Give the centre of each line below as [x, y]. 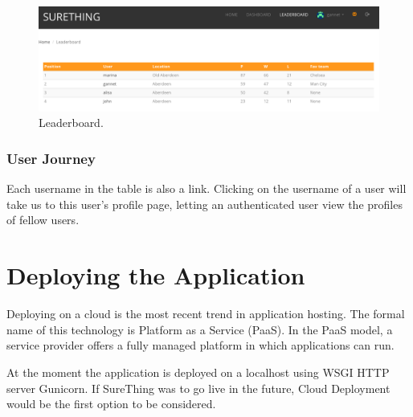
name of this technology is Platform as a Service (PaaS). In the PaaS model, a [200, 329]
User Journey [51, 158]
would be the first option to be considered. [111, 404]
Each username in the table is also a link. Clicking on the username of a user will [206, 188]
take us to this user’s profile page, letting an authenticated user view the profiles [204, 204]
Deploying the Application [156, 275]
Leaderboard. [71, 123]
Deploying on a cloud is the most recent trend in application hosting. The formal [206, 314]
